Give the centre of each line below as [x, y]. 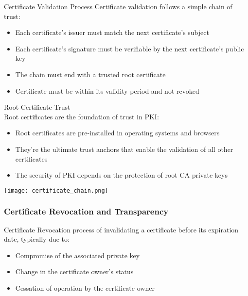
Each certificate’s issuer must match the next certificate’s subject [112, 32]
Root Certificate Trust [37, 107]
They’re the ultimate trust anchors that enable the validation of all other [124, 149]
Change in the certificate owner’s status [74, 271]
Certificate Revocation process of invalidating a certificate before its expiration [121, 229]
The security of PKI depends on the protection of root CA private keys [121, 175]
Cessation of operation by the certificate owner [85, 288]
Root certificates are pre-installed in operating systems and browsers [117, 133]
